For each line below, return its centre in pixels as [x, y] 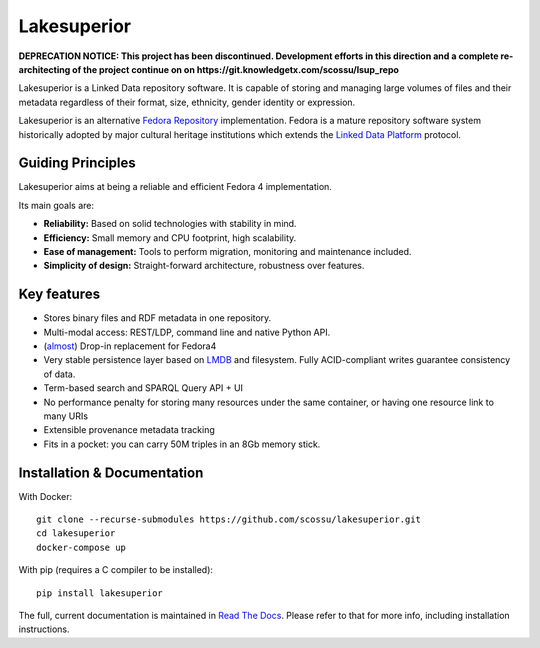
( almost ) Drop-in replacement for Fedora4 [130, 346]
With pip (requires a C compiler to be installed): [116, 570]
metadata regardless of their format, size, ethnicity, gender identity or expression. [187, 102]
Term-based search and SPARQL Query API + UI [143, 388]
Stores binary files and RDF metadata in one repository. [157, 318]
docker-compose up [81, 547]
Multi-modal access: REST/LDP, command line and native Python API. [187, 332]
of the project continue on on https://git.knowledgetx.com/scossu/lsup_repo [235, 69]
